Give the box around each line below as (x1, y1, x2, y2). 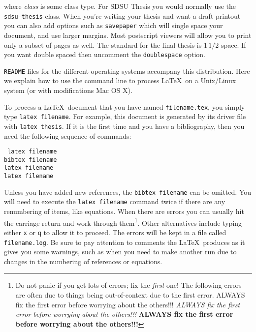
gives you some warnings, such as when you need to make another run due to (4, 246, 237, 257)
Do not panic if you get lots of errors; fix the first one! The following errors (15, 280, 242, 290)
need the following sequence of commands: (4, 130, 131, 141)
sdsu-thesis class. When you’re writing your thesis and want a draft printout (4, 10, 241, 21)
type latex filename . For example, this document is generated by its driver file (4, 111, 246, 121)
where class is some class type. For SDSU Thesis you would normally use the (4, 1, 236, 11)
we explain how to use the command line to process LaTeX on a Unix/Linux (4, 75, 236, 86)
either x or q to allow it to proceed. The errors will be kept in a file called (4, 227, 226, 237)
